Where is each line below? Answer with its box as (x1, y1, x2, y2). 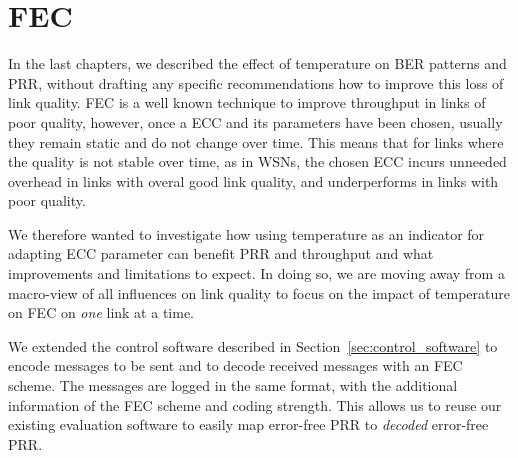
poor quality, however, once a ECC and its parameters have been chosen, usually (8, 111, 503, 132)
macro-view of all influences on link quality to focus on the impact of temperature (8, 282, 510, 303)
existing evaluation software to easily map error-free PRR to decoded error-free (8, 414, 489, 435)
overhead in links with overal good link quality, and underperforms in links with (8, 170, 499, 191)
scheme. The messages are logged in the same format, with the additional (8, 375, 458, 396)
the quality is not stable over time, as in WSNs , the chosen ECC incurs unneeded (8, 151, 507, 172)
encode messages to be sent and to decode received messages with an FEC (8, 355, 463, 376)
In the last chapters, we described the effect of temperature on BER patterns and (8, 53, 507, 74)
